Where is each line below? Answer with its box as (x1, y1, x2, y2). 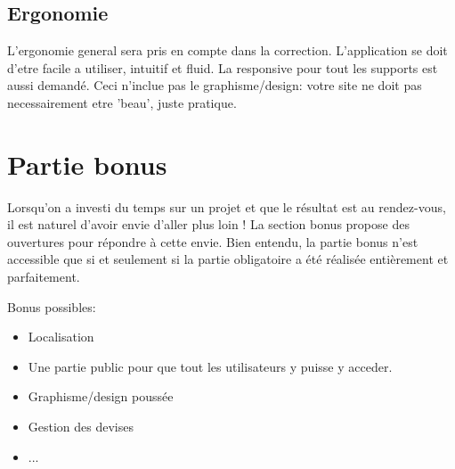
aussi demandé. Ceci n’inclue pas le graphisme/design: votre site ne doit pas (7, 76, 422, 95)
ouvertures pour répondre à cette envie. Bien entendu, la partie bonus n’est (7, 232, 418, 251)
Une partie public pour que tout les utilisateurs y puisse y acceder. (28, 357, 393, 375)
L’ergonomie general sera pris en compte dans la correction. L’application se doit (7, 41, 448, 60)
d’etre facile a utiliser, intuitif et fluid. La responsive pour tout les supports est (7, 58, 438, 77)
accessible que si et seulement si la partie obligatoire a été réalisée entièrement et (7, 250, 449, 268)
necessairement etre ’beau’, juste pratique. (7, 93, 237, 111)
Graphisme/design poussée (28, 387, 174, 406)
